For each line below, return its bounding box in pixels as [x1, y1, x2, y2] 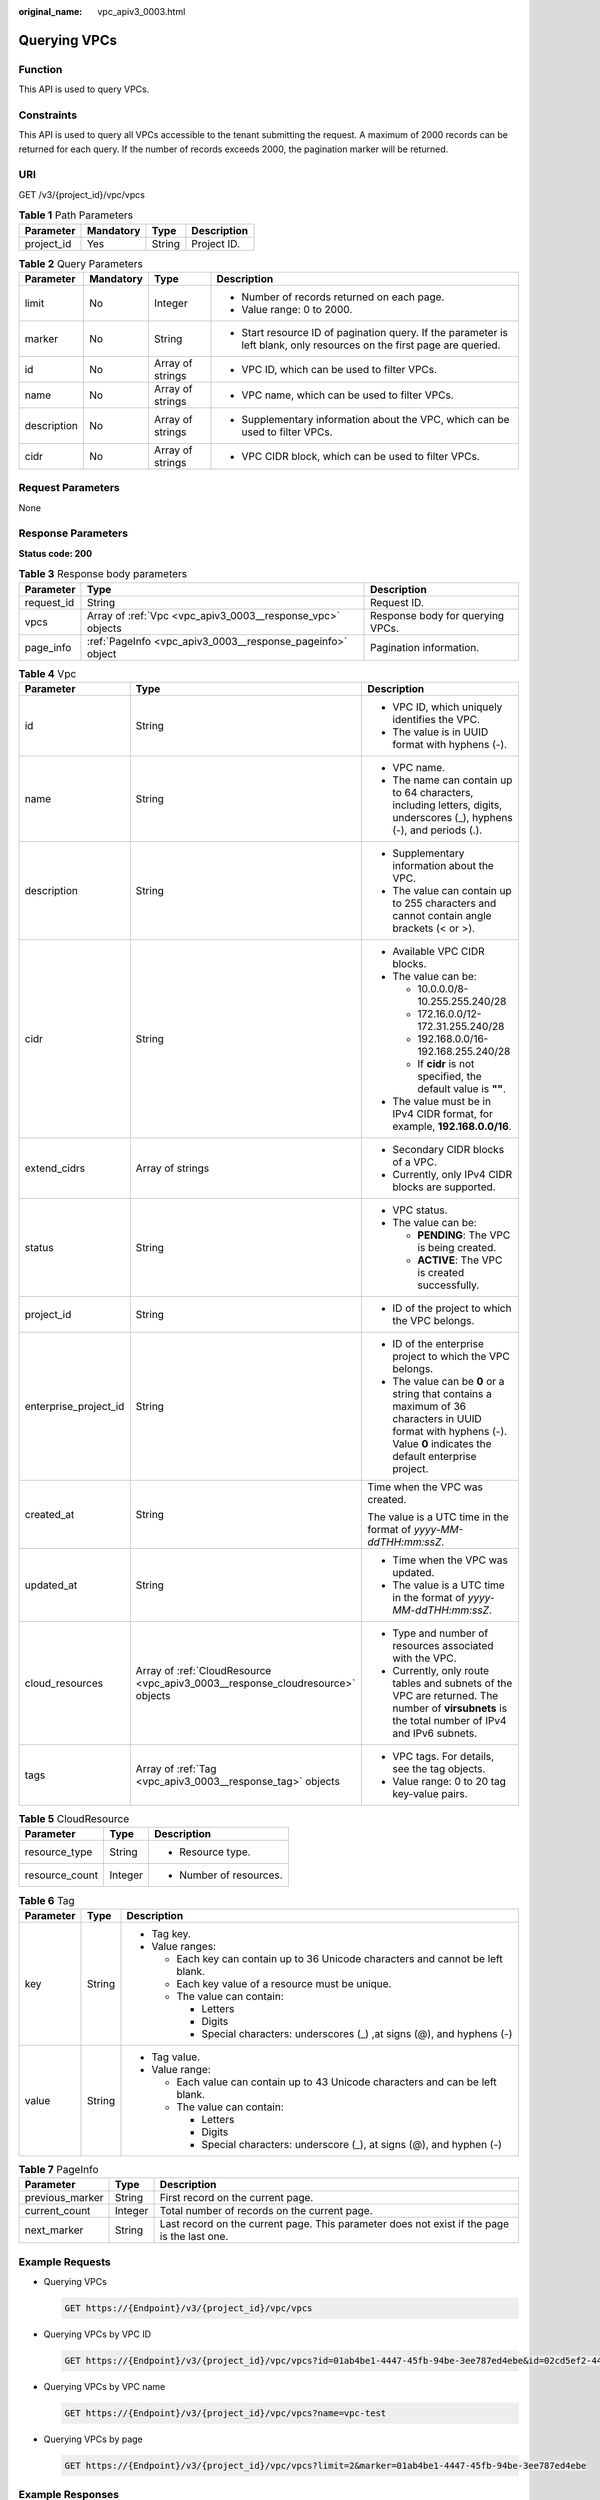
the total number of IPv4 [392, 1714, 507, 1727]
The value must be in [392, 1095, 492, 1108]
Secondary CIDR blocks [392, 1143, 505, 1156]
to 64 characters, [392, 786, 474, 799]
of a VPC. [392, 1155, 438, 1169]
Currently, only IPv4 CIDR [392, 1168, 513, 1181]
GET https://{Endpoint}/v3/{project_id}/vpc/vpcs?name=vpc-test [64, 2407, 387, 2419]
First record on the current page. [159, 2191, 314, 2205]
